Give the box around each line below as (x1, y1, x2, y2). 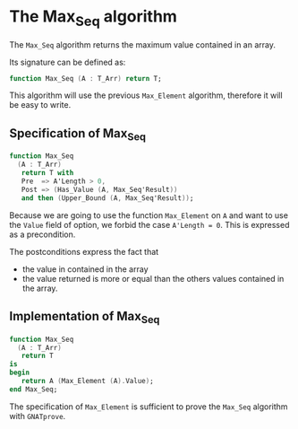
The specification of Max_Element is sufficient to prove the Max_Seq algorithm (9, 401, 288, 412)
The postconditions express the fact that (9, 246, 159, 257)
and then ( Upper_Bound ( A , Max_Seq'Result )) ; (21, 193, 194, 203)
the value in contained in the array (21, 263, 149, 275)
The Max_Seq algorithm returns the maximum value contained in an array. (9, 39, 276, 50)
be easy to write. (9, 100, 72, 110)
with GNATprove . (9, 410, 66, 421)
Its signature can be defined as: (9, 57, 126, 67)
